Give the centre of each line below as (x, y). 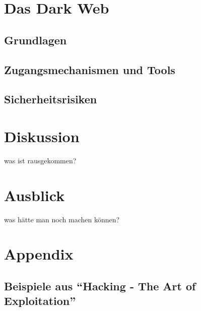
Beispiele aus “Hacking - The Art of (100, 286)
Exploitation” (40, 301)
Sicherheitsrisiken (51, 99)
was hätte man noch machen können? (62, 219)
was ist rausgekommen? (40, 160)
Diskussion (42, 136)
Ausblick (35, 195)
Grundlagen (36, 40)
